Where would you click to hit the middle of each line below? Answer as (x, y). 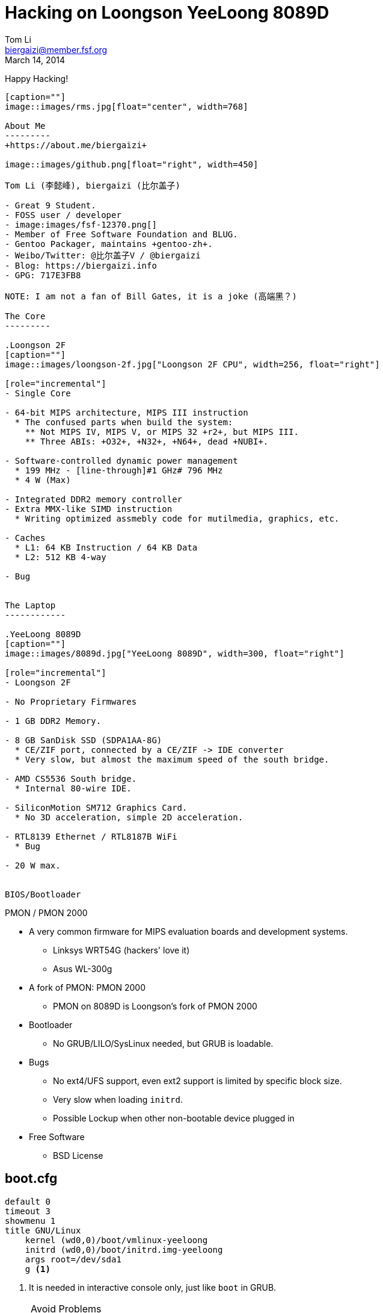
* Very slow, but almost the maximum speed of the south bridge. (172, 759)
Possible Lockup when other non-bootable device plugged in (174, 1118)
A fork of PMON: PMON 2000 (87, 987)
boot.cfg (31, 1179)
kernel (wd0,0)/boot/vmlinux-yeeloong (116, 1240)
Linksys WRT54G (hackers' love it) (121, 950)
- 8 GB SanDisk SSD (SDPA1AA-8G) (84, 740)
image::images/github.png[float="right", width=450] (132, 164)
